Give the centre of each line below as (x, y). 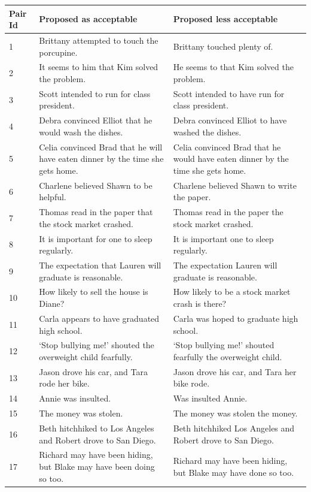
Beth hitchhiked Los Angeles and (234, 428)
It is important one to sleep (223, 238)
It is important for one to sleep (96, 238)
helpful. (53, 197)
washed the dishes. (207, 132)
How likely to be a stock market (232, 292)
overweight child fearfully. (86, 356)
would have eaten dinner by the (231, 159)
